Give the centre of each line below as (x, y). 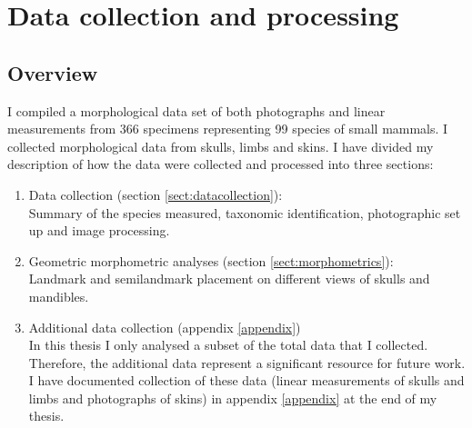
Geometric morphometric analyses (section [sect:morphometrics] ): (211, 260)
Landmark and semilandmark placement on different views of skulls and (229, 279)
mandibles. (59, 296)
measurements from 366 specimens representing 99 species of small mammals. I (228, 129)
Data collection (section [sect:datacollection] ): (156, 194)
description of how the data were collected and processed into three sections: (221, 164)
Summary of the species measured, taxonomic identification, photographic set (245, 212)
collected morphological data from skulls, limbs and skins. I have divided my (221, 146)
